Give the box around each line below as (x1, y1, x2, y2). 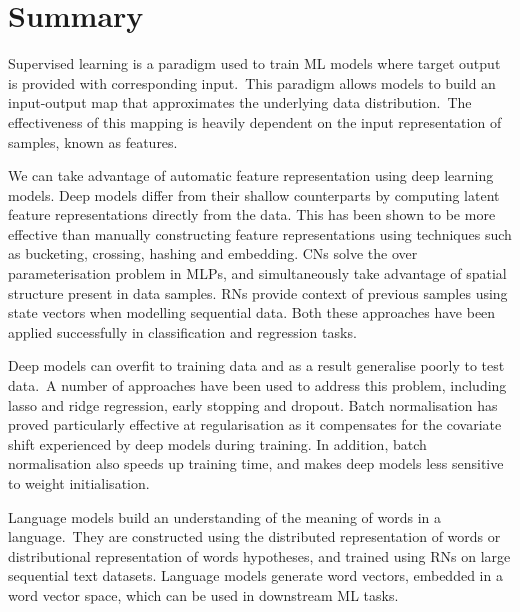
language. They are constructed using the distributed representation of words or (8, 526, 501, 547)
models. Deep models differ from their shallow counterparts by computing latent (8, 184, 500, 205)
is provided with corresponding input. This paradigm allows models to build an (8, 72, 496, 93)
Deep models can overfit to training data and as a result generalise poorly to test (8, 355, 505, 376)
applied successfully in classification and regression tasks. (8, 321, 357, 342)
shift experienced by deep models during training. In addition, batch (8, 433, 427, 454)
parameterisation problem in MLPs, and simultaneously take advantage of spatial (8, 263, 507, 284)
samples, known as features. (8, 131, 178, 152)
